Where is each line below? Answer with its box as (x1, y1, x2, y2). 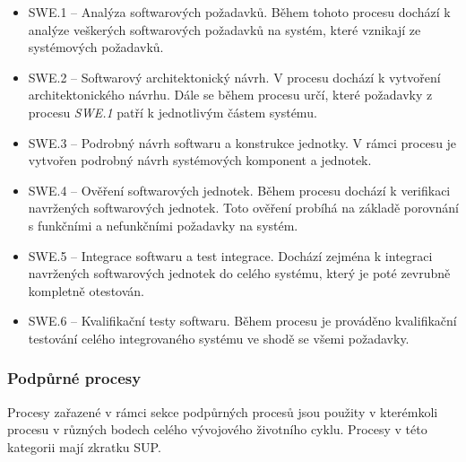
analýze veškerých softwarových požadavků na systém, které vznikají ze (28, 20, 421, 39)
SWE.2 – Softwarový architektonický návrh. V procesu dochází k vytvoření (28, 67, 441, 86)
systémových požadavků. (28, 38, 164, 57)
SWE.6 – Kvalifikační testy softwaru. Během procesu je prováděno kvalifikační (28, 311, 457, 330)
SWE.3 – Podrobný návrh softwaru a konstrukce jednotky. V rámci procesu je (28, 133, 457, 152)
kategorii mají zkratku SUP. (7, 437, 161, 456)
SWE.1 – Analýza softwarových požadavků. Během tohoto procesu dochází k (28, 3, 451, 21)
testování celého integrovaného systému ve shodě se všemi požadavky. (28, 328, 410, 347)
